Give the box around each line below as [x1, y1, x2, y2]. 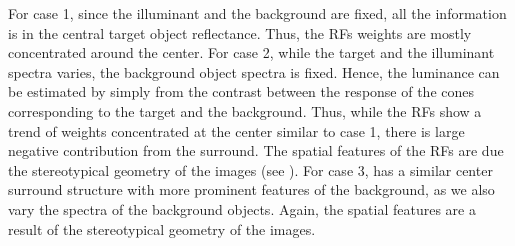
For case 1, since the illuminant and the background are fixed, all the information [8, 3, 507, 23]
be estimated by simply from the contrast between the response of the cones [8, 81, 475, 102]
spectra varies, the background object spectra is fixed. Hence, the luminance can [8, 61, 500, 82]
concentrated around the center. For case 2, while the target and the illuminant [8, 42, 495, 63]
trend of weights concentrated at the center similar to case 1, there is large [8, 120, 465, 141]
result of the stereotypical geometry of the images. [8, 218, 316, 239]
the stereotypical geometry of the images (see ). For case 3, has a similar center [8, 159, 493, 180]
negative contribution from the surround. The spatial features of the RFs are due [8, 140, 504, 161]
